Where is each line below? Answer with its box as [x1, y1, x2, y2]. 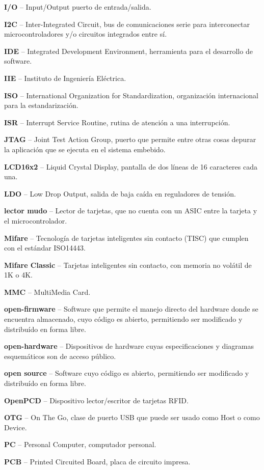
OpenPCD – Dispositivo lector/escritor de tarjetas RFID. [4, 395, 189, 405]
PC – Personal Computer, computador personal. [4, 439, 156, 450]
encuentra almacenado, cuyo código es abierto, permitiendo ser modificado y [4, 314, 243, 324]
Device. [4, 422, 27, 432]
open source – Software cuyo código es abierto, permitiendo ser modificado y [4, 368, 249, 378]
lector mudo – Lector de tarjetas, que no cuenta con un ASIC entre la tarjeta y [4, 205, 257, 216]
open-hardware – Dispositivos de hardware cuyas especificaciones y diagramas [4, 341, 254, 351]
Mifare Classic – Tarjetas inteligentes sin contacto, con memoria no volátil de [4, 259, 252, 270]
